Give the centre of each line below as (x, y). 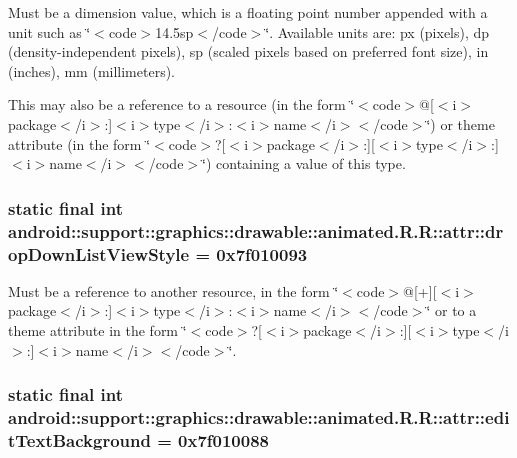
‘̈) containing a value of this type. (304, 163)
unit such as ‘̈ (49, 31)
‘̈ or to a (451, 310)
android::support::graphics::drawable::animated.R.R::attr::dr (256, 230)
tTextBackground (79, 439)
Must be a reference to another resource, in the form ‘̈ (173, 290)
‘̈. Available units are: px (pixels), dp (377, 31)
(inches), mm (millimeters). (92, 70)
